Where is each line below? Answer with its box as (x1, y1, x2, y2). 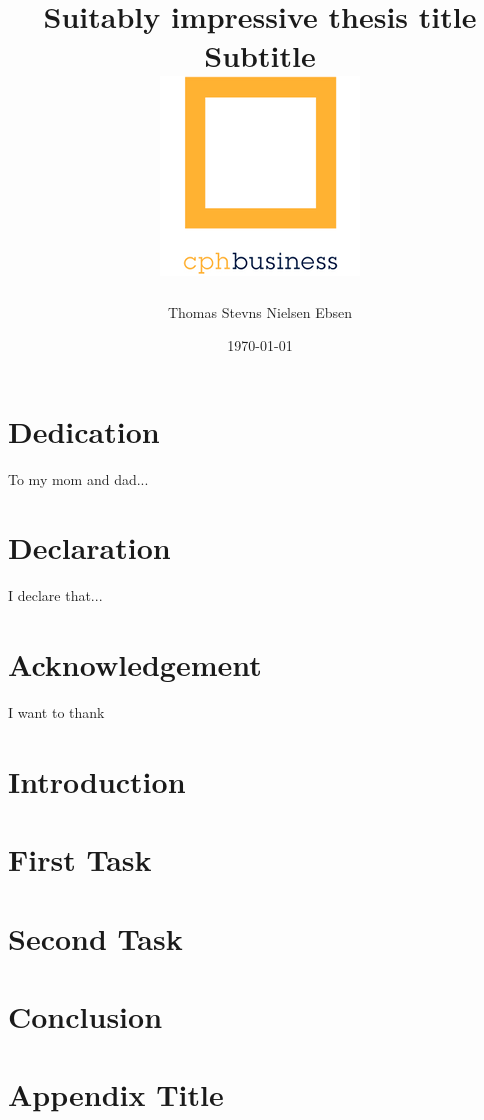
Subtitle (204, 35, 316, 76)
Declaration (8, 527, 171, 568)
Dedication (8, 410, 160, 451)
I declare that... (8, 585, 103, 606)
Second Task (8, 917, 183, 958)
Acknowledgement (8, 644, 262, 685)
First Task (8, 839, 152, 880)
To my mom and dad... (8, 468, 149, 489)
